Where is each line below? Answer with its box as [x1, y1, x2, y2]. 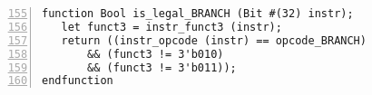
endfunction [42, 74, 113, 88]
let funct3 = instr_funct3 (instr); [61, 20, 282, 33]
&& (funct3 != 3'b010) [87, 47, 224, 61]
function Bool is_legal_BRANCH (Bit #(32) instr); [42, 7, 354, 20]
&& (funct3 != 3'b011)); [87, 61, 237, 74]
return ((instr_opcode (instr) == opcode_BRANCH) [61, 33, 367, 47]
